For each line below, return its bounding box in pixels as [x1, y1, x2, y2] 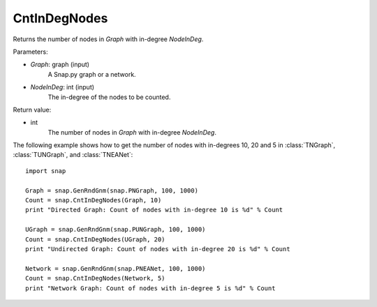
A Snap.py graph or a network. [47, 70, 136, 78]
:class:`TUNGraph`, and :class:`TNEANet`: [13, 151, 133, 159]
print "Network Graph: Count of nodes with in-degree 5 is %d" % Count [25, 284, 276, 292]
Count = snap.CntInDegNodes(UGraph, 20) [25, 235, 165, 244]
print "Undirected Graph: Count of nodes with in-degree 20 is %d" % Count [25, 245, 290, 253]
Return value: [13, 105, 52, 114]
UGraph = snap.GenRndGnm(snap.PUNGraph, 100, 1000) [25, 225, 206, 234]
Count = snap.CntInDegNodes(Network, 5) [25, 274, 165, 283]
